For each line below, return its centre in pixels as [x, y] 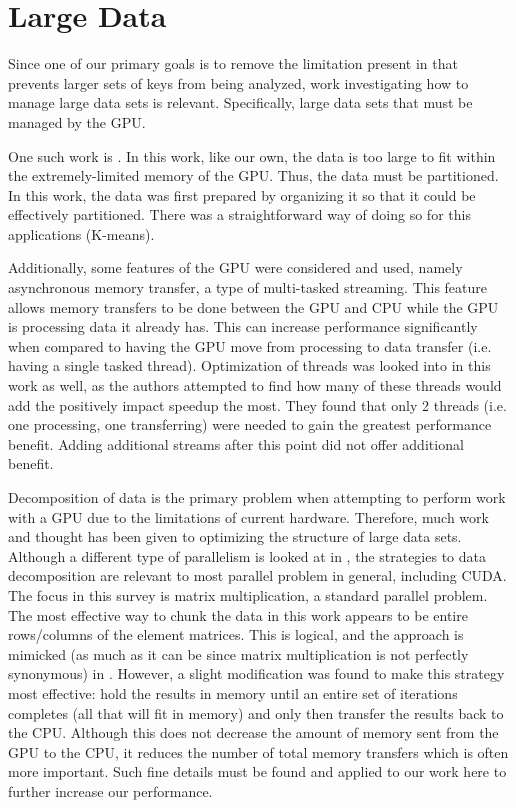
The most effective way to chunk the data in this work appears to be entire [238, 614]
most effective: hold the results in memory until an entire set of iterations [233, 692]
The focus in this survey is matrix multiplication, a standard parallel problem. [248, 594]
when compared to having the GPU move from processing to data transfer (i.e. [250, 345]
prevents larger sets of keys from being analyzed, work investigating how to [238, 82]
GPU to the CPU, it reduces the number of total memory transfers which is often [258, 751]
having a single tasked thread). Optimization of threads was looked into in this [249, 365]
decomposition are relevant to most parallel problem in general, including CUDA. [257, 575]
